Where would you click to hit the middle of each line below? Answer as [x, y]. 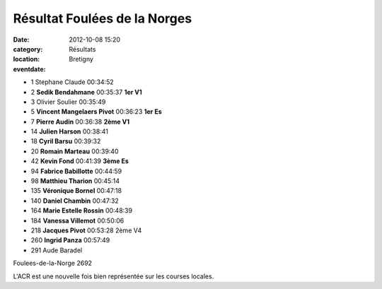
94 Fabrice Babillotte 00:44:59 [76, 171]
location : [27, 59]
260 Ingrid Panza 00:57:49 [70, 240]
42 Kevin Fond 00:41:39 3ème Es [80, 161]
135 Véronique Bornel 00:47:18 [76, 191]
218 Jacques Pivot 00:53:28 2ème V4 [86, 230]
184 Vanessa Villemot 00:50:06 [77, 220]
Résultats [82, 49]
